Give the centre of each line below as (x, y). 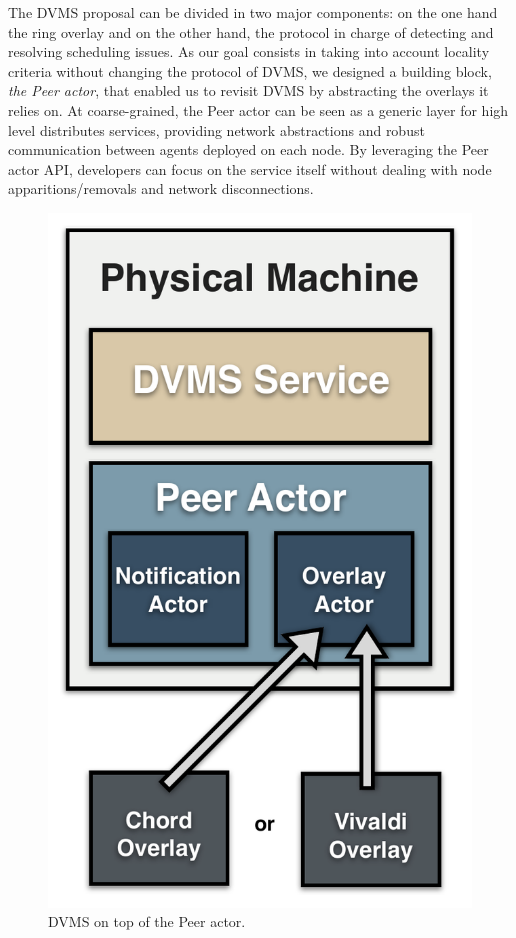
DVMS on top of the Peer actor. (147, 921)
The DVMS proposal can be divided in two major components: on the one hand (253, 12)
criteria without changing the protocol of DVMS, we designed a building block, (250, 70)
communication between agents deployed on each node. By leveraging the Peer (248, 149)
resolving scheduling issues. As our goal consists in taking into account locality (249, 51)
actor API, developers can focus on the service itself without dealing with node (250, 168)
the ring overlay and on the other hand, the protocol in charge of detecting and (251, 31)
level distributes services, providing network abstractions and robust (216, 129)
